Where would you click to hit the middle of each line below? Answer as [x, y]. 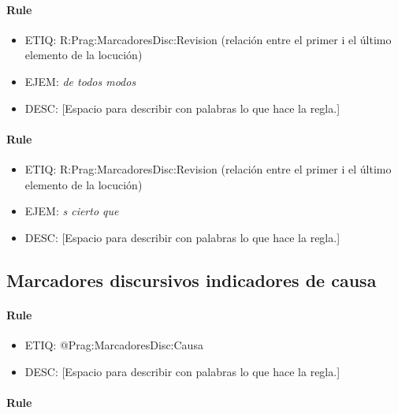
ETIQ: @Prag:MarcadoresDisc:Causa [114, 344]
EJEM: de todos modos [80, 81]
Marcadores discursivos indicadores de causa [192, 280]
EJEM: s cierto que [72, 211]
